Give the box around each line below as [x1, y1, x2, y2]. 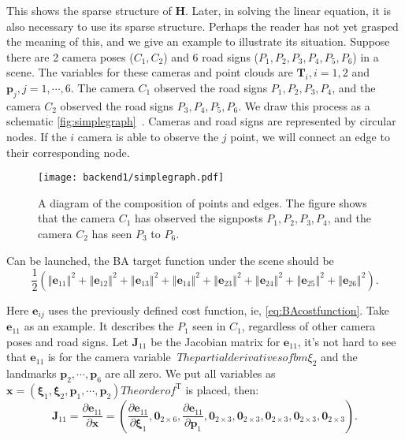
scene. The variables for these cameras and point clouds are [6, 64, 293, 80]
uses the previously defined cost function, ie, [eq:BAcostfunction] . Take [48, 301, 390, 318]
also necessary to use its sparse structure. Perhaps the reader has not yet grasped [6, 17, 399, 34]
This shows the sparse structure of [6, 2, 172, 18]
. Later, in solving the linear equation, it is [185, 2, 392, 18]
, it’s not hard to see [297, 333, 396, 349]
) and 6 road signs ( [163, 48, 259, 65]
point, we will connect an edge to [230, 128, 390, 144]
